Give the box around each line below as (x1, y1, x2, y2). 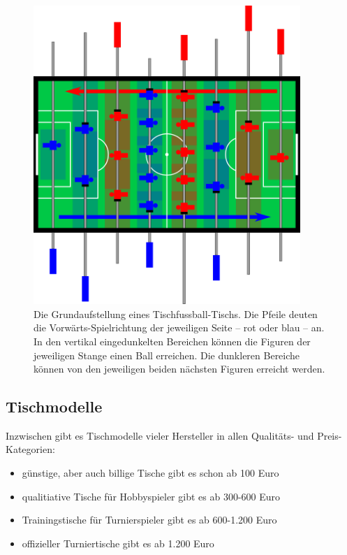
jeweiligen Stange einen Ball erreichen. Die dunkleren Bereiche (34, 347, 300, 362)
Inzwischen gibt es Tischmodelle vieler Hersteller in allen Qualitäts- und (6, 428, 314, 442)
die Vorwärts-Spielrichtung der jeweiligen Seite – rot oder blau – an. (34, 320, 325, 335)
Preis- (317, 428, 342, 442)
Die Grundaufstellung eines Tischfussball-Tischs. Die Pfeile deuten (34, 306, 318, 321)
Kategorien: (6, 442, 55, 456)
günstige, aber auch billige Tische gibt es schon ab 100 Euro (22, 466, 279, 480)
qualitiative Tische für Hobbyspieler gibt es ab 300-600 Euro (22, 489, 281, 503)
